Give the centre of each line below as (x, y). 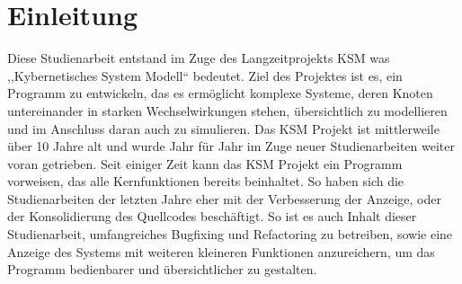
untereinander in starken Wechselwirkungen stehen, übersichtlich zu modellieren (227, 110)
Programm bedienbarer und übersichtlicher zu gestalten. (162, 269)
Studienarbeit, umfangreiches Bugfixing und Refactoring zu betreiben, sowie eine (230, 234)
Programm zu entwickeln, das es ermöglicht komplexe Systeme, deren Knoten (220, 93)
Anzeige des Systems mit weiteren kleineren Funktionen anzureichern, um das (221, 251)
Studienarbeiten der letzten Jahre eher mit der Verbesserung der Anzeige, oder (224, 198)
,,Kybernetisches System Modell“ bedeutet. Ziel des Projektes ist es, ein (205, 75)
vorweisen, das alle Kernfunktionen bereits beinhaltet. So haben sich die (206, 181)
